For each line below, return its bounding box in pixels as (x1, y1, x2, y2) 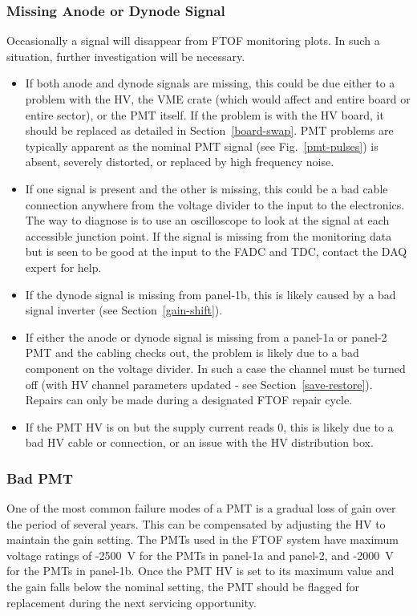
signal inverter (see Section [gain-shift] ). (25, 302, 223, 318)
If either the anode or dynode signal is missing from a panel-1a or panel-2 (25, 328, 387, 345)
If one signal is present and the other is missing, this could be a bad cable (25, 180, 388, 197)
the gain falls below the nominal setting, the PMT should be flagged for (6, 578, 359, 595)
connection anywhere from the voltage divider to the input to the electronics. (25, 196, 405, 213)
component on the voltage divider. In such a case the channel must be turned (25, 359, 406, 376)
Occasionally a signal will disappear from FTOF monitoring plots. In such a (6, 32, 380, 49)
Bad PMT (6, 468, 74, 488)
